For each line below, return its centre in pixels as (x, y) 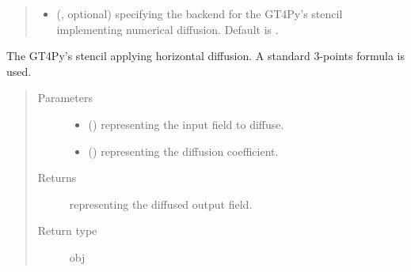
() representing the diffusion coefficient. (183, 151)
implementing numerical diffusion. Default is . (167, 29)
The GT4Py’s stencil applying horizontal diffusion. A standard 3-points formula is (205, 56)
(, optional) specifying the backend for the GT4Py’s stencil (200, 13)
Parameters (65, 98)
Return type (67, 230)
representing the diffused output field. (161, 204)
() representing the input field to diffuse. (186, 124)
